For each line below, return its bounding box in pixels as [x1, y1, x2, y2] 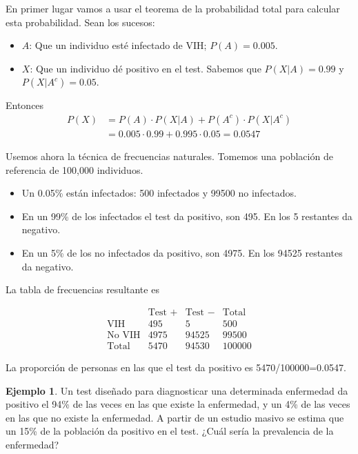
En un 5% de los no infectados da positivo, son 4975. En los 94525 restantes [21, 246, 343, 259]
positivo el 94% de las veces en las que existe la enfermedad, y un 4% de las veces [6, 397, 350, 411]
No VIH [107, 330, 141, 340]
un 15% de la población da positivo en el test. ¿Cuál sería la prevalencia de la [6, 424, 334, 438]
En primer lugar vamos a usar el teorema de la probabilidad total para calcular [6, 1, 340, 15]
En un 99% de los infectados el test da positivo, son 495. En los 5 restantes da [21, 208, 352, 223]
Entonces [6, 98, 44, 112]
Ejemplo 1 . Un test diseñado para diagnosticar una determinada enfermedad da [6, 383, 348, 397]
